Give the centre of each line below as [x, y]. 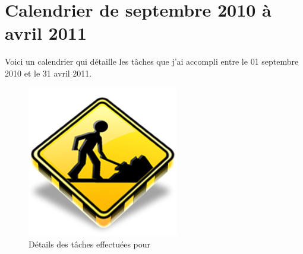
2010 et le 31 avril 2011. [48, 73]
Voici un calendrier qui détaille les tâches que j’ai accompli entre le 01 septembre [152, 61]
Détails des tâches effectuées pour [90, 244]
